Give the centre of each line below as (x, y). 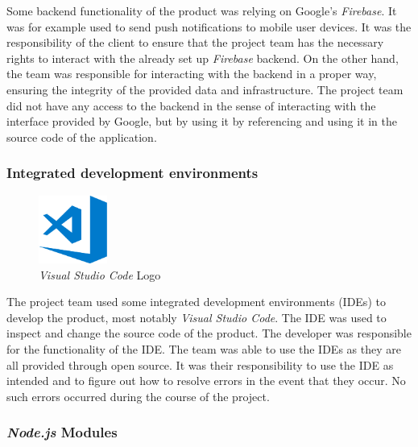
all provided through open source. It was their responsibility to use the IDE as (200, 364)
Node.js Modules (62, 432)
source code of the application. (82, 137)
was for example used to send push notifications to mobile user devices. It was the (209, 26)
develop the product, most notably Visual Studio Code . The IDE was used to (197, 317)
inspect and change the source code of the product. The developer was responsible (209, 333)
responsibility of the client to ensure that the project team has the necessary (195, 42)
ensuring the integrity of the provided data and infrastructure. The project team (205, 89)
